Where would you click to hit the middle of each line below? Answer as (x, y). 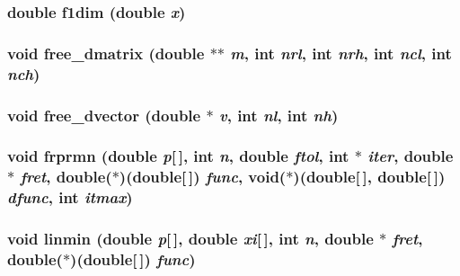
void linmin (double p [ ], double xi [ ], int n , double (190, 239)
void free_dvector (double (104, 115)
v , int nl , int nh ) (279, 115)
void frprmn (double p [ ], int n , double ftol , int (178, 156)
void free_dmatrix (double (106, 53)
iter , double (411, 156)
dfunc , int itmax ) (70, 197)
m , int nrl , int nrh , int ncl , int (341, 53)
